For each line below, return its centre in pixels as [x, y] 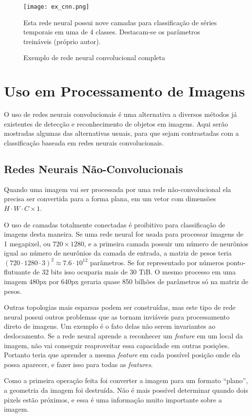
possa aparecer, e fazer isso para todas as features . [78, 364]
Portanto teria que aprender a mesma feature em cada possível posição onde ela [122, 355]
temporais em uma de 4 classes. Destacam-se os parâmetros [112, 32]
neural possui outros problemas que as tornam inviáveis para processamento [117, 316]
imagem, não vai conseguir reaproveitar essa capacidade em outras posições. [117, 345]
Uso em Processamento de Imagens [125, 91]
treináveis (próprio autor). [62, 41]
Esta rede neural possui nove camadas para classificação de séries [120, 22]
